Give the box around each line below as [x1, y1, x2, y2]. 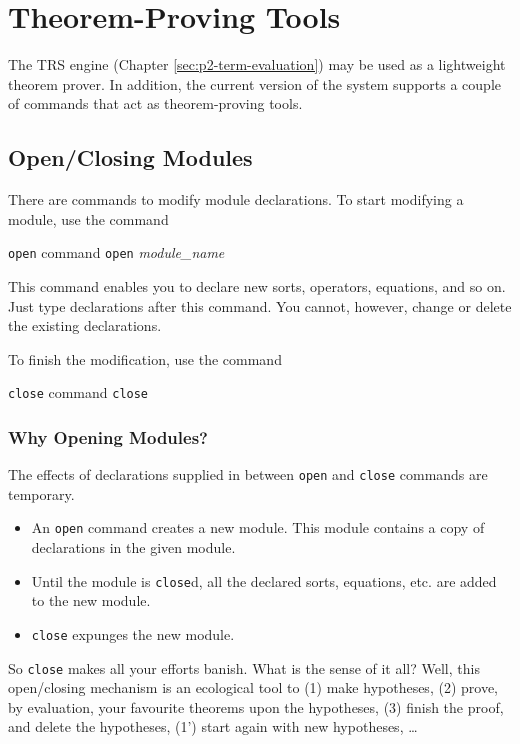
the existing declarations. [8, 315, 162, 336]
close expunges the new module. [31, 623, 235, 644]
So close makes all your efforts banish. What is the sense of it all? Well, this [8, 657, 480, 678]
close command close [8, 382, 149, 403]
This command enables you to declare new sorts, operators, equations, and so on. [8, 275, 506, 296]
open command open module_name [8, 242, 225, 263]
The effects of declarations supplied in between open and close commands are [8, 464, 488, 485]
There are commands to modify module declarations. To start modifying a [8, 189, 464, 210]
